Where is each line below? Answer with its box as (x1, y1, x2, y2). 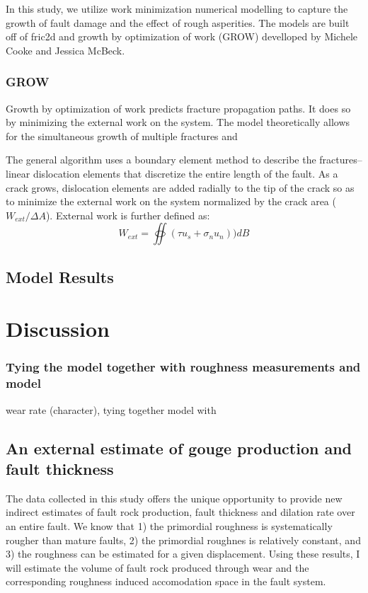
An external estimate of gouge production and (6, 437, 352, 459)
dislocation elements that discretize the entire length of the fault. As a (33, 166, 338, 180)
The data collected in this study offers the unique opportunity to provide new (6, 490, 343, 505)
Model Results (6, 265, 114, 287)
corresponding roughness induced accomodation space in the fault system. (6, 574, 326, 589)
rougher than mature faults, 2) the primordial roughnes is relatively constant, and (6, 532, 361, 547)
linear (6, 166, 30, 180)
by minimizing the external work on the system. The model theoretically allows (6, 115, 350, 129)
